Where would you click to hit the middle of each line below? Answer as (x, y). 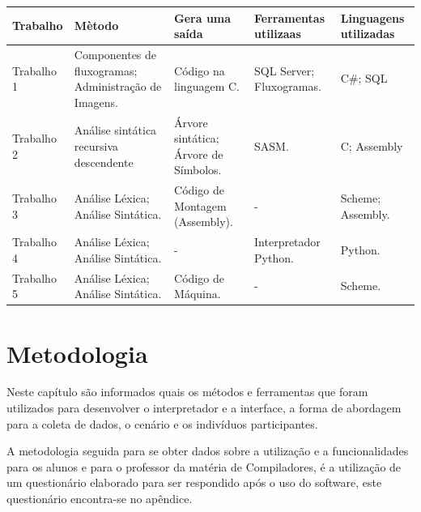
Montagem (200, 205)
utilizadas (368, 34)
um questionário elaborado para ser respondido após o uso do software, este (194, 482)
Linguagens (372, 17)
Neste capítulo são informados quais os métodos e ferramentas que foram (187, 392)
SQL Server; (285, 70)
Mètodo (96, 26)
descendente (104, 162)
